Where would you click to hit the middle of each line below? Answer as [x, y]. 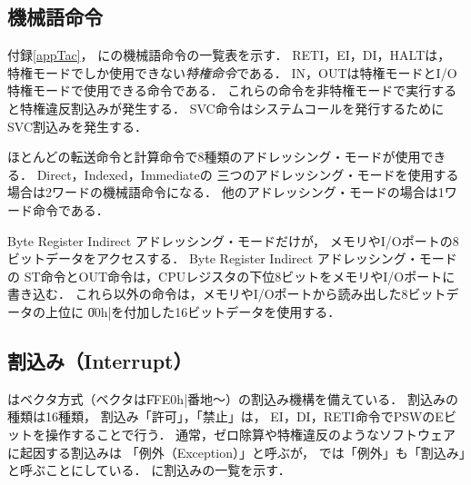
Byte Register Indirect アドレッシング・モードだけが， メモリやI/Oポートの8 [233, 240]
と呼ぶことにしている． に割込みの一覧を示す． [149, 470]
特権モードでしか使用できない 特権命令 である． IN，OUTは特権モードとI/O [232, 72]
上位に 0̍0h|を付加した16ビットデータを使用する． [193, 311]
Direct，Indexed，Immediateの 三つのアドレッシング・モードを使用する [248, 174]
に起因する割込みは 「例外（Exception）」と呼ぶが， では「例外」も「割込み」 [236, 452]
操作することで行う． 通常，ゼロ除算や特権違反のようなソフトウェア [251, 434]
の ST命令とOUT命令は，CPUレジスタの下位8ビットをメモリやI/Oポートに [231, 276]
